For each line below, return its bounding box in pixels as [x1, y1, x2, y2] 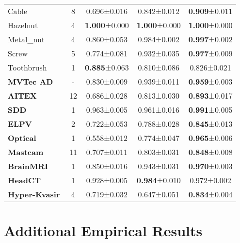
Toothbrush [8, 62, 47, 73]
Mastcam [8, 146, 44, 157]
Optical [8, 132, 36, 143]
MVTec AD [8, 76, 53, 87]
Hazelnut [8, 19, 38, 31]
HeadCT [8, 174, 41, 186]
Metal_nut [8, 34, 45, 45]
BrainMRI [8, 160, 48, 172]
